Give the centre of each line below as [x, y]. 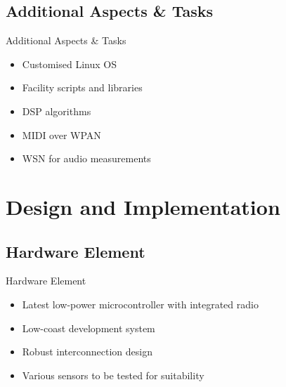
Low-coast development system [89, 328]
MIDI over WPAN [61, 135]
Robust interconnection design [87, 352]
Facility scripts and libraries [82, 87]
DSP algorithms [57, 111]
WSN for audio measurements [86, 158]
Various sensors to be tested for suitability [113, 375]
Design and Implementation [143, 206]
